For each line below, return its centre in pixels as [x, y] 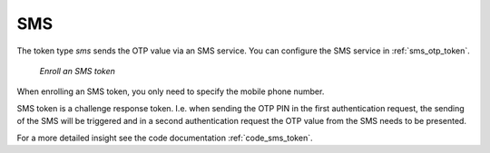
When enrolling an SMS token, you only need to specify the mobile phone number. [171, 91]
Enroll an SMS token [77, 71]
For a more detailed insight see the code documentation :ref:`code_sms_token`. [165, 138]
